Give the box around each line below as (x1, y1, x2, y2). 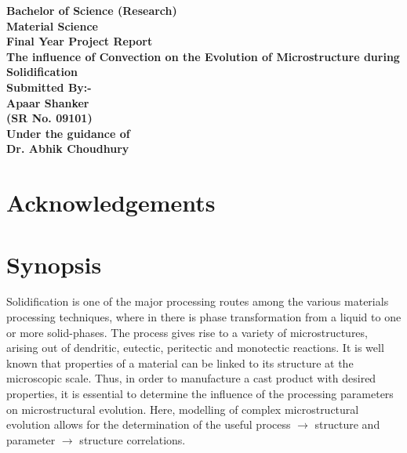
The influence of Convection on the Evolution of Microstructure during (6, 48, 400, 64)
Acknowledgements (6, 187, 216, 219)
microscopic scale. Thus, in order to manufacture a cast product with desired (6, 370, 376, 386)
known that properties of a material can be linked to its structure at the (6, 354, 354, 371)
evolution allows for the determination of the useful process (6, 416, 291, 433)
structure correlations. (79, 431, 186, 448)
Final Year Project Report (6, 33, 153, 49)
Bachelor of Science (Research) (6, 2, 177, 18)
